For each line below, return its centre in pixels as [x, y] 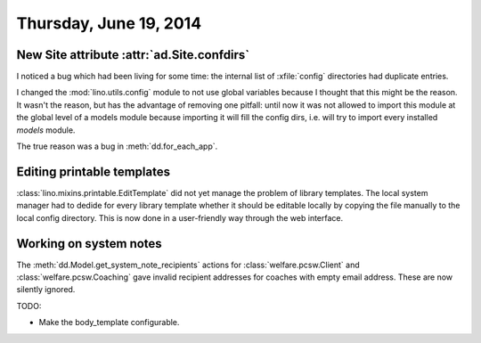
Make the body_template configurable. [109, 323]
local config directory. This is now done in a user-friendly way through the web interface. [180, 217]
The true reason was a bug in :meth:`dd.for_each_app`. [117, 146]
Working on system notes [89, 244]
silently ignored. [46, 290]
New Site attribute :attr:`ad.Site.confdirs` [133, 55]
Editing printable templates [94, 171]
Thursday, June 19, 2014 [109, 23]
